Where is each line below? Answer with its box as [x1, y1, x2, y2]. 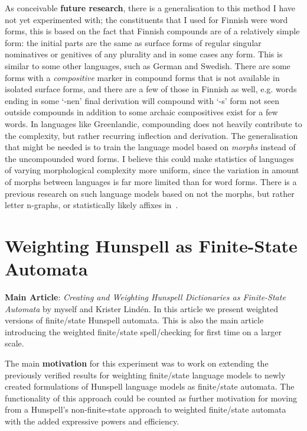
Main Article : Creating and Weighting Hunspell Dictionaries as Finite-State [5, 291, 286, 303]
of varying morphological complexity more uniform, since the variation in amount [5, 164, 299, 176]
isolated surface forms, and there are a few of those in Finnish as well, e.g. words [5, 83, 297, 95]
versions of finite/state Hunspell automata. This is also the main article [5, 314, 264, 326]
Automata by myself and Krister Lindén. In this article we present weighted [5, 302, 278, 315]
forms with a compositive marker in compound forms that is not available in [5, 71, 280, 83]
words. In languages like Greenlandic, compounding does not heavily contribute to [5, 117, 302, 129]
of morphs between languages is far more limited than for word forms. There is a [5, 175, 297, 187]
